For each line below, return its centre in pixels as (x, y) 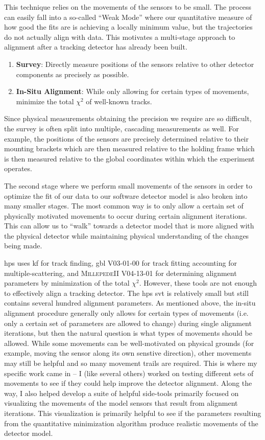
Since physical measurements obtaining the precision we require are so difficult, (128, 118)
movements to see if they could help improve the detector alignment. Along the (128, 383)
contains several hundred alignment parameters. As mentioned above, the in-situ (130, 303)
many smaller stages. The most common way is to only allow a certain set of (124, 206)
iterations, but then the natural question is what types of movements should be (128, 333)
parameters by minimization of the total (67, 283)
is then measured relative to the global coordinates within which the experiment (129, 158)
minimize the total (45, 101)
